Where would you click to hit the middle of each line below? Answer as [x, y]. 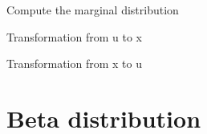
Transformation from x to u [74, 63]
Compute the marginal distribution [93, 10]
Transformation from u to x [74, 36]
